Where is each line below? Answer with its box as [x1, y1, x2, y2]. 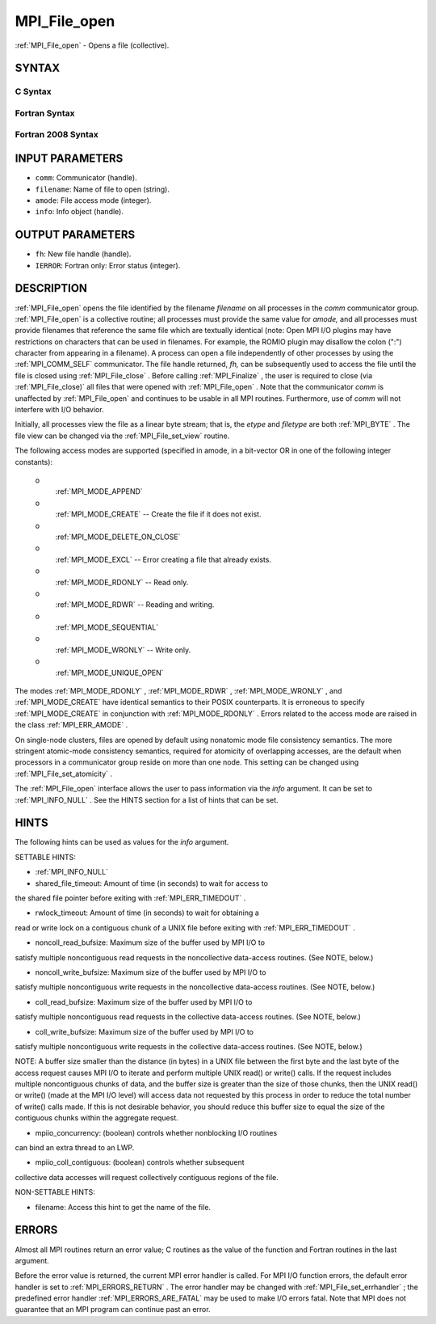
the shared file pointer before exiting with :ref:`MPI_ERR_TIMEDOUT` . [15, 893, 246, 903]
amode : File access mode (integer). [35, 195, 152, 205]
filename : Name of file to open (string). [35, 184, 170, 194]
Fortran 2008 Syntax [15, 129, 99, 141]
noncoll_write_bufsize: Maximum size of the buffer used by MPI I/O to [35, 967, 266, 977]
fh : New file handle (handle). [35, 249, 132, 259]
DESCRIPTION [15, 281, 88, 295]
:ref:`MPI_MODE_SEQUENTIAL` [55, 622, 159, 632]
